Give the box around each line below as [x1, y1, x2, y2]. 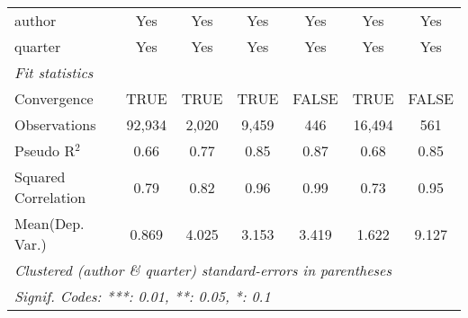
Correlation [14, 187, 86, 208]
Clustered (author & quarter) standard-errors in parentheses [14, 260, 391, 280]
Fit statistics [14, 62, 94, 83]
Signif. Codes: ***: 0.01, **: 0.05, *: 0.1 [14, 286, 271, 306]
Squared [14, 166, 66, 187]
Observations [14, 114, 96, 135]
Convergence [14, 88, 94, 109]
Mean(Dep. [14, 213, 85, 234]
